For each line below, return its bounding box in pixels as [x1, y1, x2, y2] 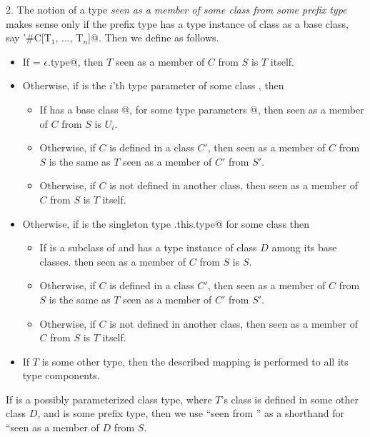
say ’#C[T [6, 30, 51, 45]
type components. [22, 368, 100, 383]
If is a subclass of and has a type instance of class [39, 240, 257, 255]
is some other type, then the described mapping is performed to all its [41, 353, 349, 368]
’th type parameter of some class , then [112, 78, 284, 93]
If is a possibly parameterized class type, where [6, 391, 212, 406]
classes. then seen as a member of [39, 253, 186, 268]
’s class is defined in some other [221, 391, 359, 406]
